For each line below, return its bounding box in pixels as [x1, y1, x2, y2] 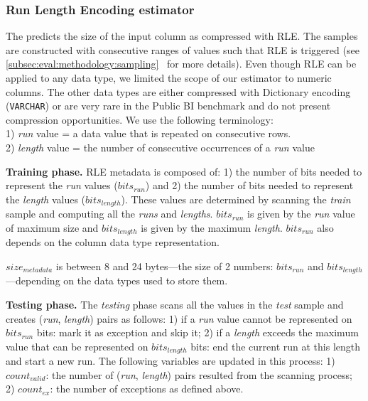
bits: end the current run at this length [190, 338, 361, 353]
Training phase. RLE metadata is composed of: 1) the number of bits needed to [6, 164, 362, 178]
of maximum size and [6, 220, 99, 235]
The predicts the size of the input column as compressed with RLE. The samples [6, 28, 358, 43]
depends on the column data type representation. [6, 235, 220, 250]
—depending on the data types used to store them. [6, 273, 228, 288]
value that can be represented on [6, 338, 148, 353]
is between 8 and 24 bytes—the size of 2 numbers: [55, 258, 274, 273]
